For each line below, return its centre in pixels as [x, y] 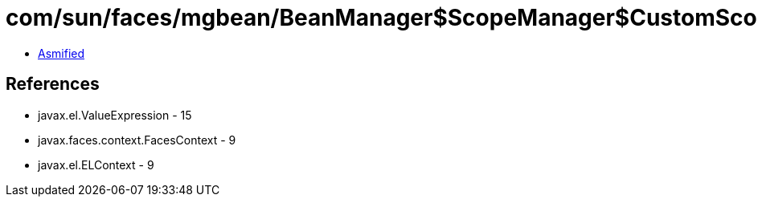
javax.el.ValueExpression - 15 [115, 115]
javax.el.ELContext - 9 [96, 164]
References [53, 84]
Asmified [61, 53]
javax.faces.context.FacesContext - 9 [137, 140]
